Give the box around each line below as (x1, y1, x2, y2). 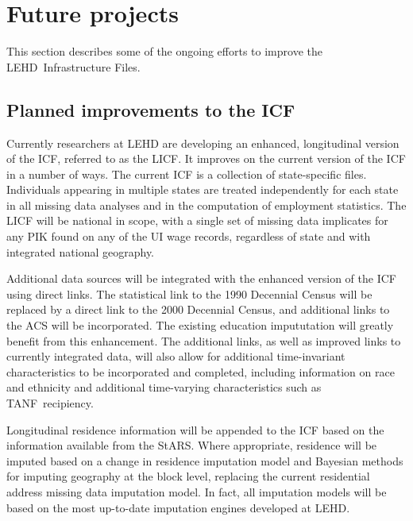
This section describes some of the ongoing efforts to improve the (6, 43, 322, 60)
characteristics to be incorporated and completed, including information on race (6, 363, 395, 380)
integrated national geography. (6, 243, 155, 260)
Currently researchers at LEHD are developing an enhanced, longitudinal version (6, 134, 399, 151)
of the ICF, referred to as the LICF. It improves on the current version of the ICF (6, 150, 406, 167)
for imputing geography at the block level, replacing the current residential (6, 468, 370, 484)
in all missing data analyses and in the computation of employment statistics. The (6, 196, 407, 213)
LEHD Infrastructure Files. (6, 58, 141, 75)
